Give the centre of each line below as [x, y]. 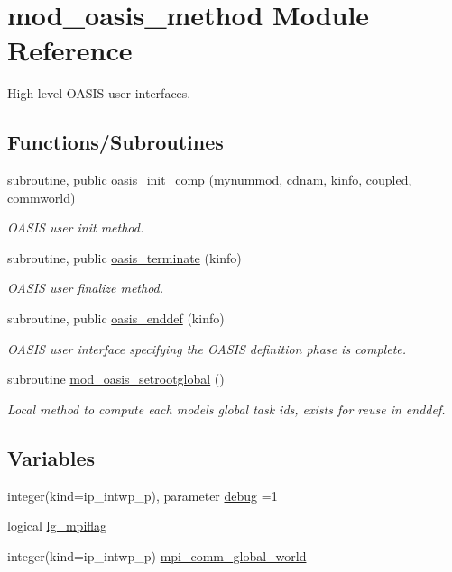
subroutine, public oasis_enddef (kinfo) [116, 318]
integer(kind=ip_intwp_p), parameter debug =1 [143, 495]
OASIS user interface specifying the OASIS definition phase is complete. [207, 348]
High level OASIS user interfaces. [99, 93]
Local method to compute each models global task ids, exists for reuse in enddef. [226, 409]
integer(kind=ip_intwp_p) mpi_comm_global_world [157, 555]
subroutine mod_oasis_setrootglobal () [116, 379]
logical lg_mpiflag [57, 526]
